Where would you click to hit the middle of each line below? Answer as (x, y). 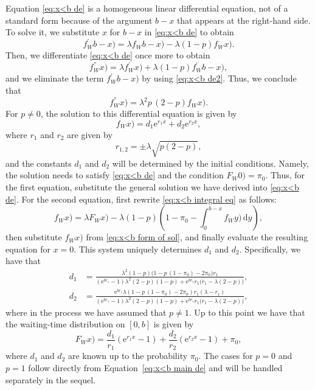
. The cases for (226, 356)
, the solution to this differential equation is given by (139, 113)
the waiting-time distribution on (65, 324)
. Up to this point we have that (247, 312)
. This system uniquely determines (138, 249)
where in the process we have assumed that (86, 312)
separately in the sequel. (50, 379)
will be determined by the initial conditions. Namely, (210, 163)
